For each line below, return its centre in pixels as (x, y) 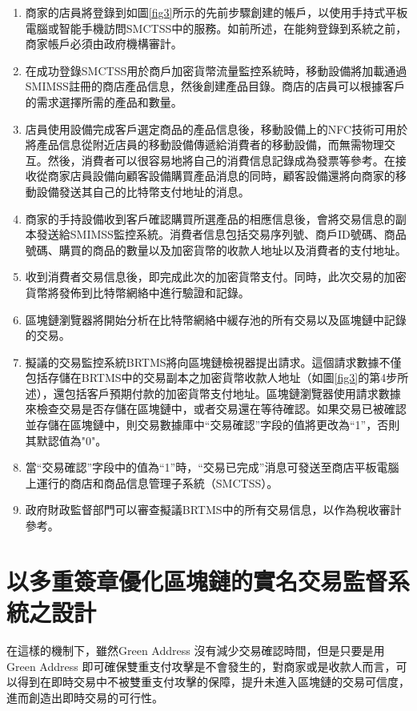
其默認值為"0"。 (66, 440)
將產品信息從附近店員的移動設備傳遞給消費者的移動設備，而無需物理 (204, 145)
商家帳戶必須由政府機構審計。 (104, 44)
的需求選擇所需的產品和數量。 (104, 101)
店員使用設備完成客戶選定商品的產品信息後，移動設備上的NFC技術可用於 (217, 129)
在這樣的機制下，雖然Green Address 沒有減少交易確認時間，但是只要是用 (196, 650)
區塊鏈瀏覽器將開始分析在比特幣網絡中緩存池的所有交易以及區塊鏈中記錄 (216, 319)
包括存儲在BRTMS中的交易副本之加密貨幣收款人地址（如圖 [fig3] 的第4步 (211, 378)
